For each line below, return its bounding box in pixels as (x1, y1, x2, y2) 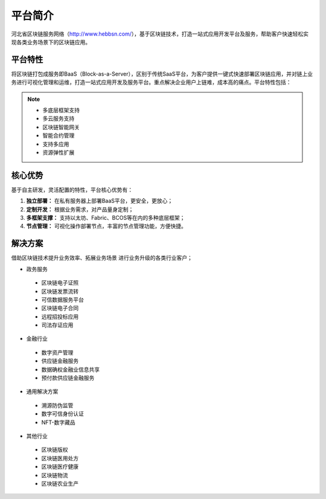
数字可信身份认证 (41, 410, 84, 417)
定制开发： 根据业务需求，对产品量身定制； (26, 205, 134, 213)
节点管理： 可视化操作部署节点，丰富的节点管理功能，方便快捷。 (26, 222, 187, 230)
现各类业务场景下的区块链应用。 (11, 38, 91, 45)
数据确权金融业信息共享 (41, 365, 100, 373)
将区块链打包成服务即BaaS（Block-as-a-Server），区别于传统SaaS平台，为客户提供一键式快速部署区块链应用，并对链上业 (11, 70, 313, 77)
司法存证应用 (41, 321, 74, 329)
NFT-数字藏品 (41, 419, 75, 426)
